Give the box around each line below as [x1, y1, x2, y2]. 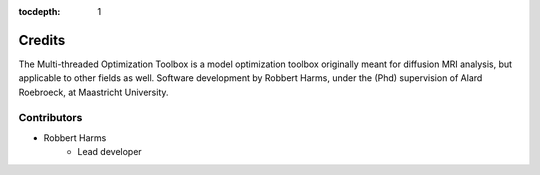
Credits [18, 31, 66, 49]
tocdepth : [18, 6, 61, 17]
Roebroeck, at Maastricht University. [18, 86, 169, 98]
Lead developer [77, 146, 142, 158]
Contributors [18, 111, 83, 125]
